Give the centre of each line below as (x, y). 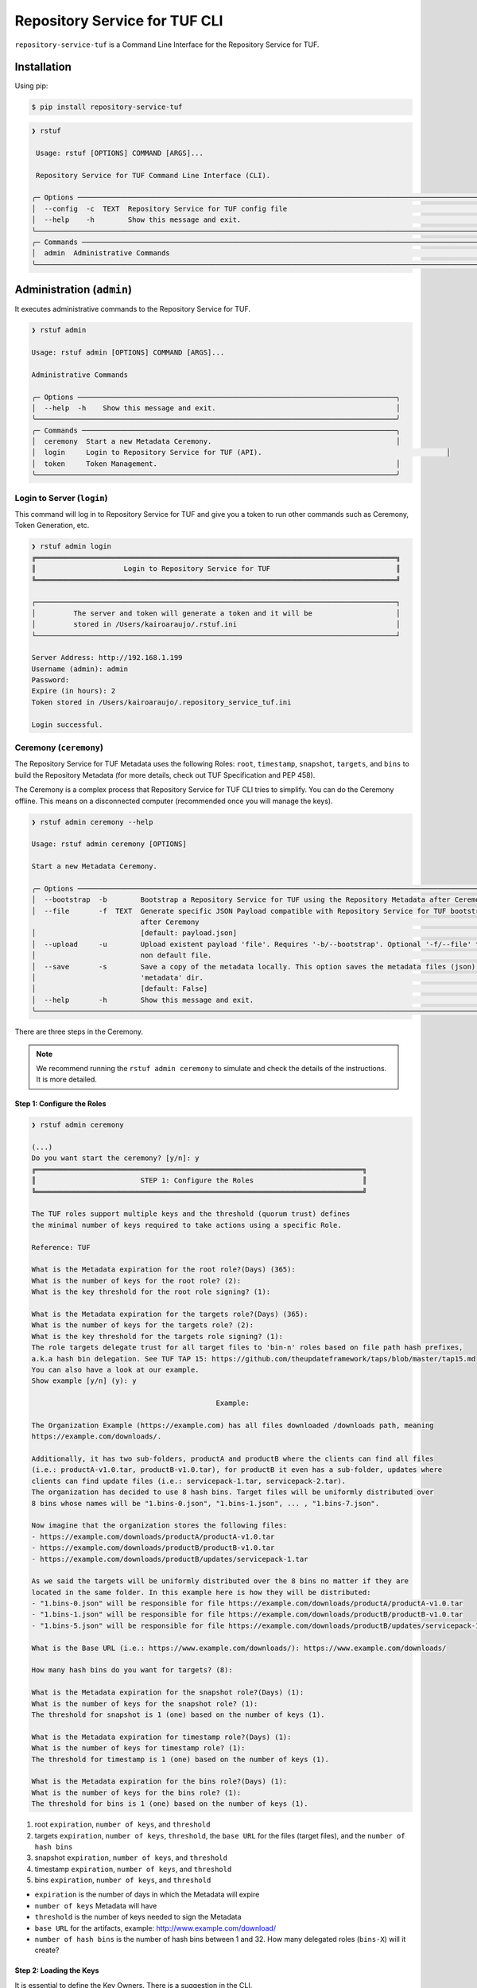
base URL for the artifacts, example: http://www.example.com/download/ (155, 1928)
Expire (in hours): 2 (74, 691)
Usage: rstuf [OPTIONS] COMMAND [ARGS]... (120, 153)
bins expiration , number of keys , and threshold (123, 1880)
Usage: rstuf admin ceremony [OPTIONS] (109, 844)
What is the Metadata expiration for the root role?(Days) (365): (163, 1270)
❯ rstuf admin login (71, 546)
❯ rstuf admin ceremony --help (93, 822)
